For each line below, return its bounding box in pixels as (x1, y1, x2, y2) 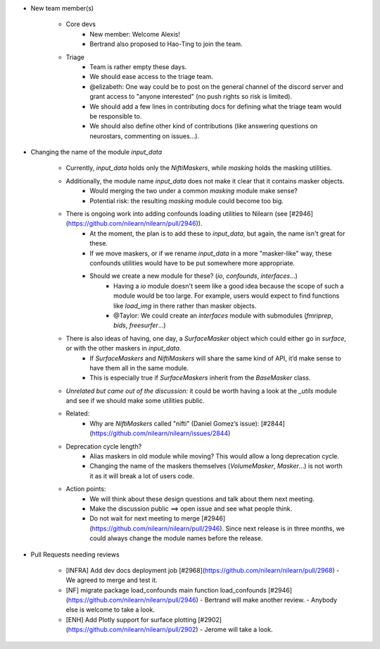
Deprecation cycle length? (65, 442, 142, 451)
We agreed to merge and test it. (65, 576, 158, 585)
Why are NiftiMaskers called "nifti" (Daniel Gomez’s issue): (89, 419, 260, 427)
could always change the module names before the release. (89, 534, 263, 542)
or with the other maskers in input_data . (65, 344, 182, 353)
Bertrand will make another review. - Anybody (204, 596, 338, 605)
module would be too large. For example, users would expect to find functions (113, 291, 340, 300)
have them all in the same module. (89, 363, 189, 372)
